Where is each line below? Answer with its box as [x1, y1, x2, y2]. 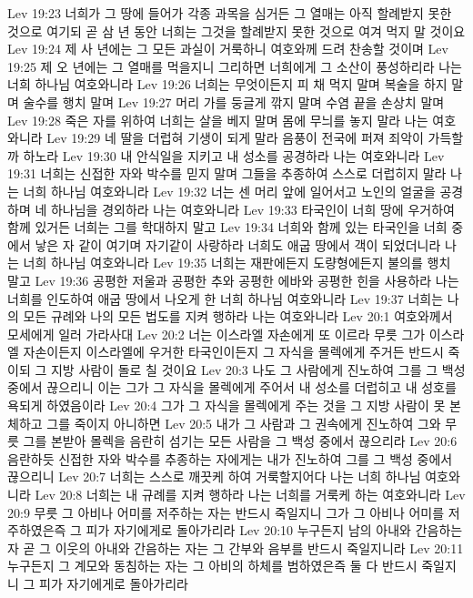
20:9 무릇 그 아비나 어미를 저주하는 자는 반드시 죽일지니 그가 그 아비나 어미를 [7, 502, 445, 522]
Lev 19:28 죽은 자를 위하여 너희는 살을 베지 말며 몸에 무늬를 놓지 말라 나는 [7, 110, 428, 129]
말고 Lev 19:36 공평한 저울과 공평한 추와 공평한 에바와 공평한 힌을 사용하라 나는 [7, 270, 459, 289]
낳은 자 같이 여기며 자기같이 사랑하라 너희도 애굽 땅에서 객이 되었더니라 [35, 235, 441, 254]
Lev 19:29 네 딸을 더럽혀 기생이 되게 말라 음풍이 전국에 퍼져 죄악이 [46, 128, 424, 147]
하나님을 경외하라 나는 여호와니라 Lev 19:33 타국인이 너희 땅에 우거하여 [50, 199, 455, 218]
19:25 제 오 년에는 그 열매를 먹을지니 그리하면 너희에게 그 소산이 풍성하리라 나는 [7, 56, 462, 76]
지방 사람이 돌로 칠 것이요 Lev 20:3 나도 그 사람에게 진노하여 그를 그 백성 [50, 360, 466, 379]
